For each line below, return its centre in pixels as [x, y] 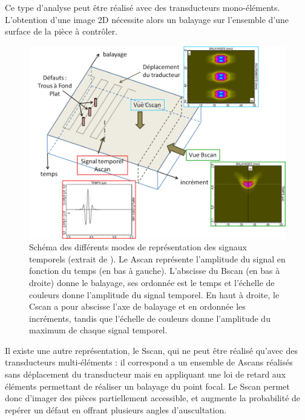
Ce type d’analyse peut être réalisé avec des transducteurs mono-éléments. [143, 7]
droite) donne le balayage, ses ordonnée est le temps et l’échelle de [152, 282]
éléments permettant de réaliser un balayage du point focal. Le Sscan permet [147, 386]
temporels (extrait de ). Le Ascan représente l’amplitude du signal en [157, 258]
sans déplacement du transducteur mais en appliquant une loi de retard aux [146, 374]
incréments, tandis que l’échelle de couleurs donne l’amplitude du [150, 318]
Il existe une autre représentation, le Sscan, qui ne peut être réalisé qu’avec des [151, 350]
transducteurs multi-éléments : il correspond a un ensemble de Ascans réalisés [149, 362]
